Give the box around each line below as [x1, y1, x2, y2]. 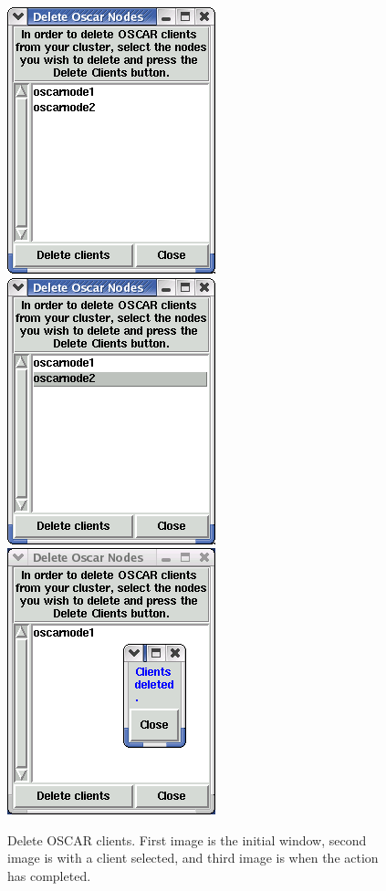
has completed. [7, 865, 91, 885]
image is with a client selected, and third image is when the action [7, 848, 379, 867]
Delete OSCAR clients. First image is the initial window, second [7, 830, 367, 849]
